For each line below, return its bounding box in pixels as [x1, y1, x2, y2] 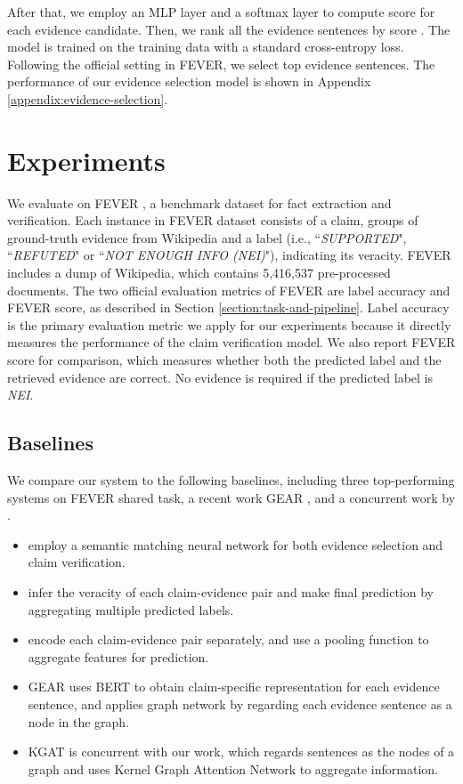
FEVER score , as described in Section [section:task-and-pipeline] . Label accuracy [7, 298, 450, 317]
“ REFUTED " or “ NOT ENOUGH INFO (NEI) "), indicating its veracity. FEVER [7, 246, 451, 264]
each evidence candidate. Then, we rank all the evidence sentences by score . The [7, 20, 451, 38]
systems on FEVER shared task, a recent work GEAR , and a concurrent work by [7, 488, 456, 506]
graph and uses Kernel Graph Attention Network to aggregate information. [28, 759, 438, 778]
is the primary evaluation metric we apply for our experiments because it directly [7, 315, 451, 334]
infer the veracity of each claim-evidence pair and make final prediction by [28, 582, 434, 601]
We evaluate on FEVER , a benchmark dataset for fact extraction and [7, 193, 392, 212]
